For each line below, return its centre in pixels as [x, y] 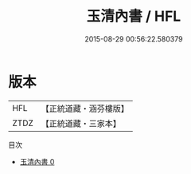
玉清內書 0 [37, 161]
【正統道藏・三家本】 [81, 123]
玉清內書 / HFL [134, 16]
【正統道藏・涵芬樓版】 [85, 109]
